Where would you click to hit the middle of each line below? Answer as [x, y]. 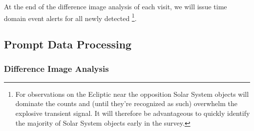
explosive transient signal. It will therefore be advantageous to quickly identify [133, 113]
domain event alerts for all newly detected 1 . [70, 17]
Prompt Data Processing [68, 44]
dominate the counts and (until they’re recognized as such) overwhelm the [126, 103]
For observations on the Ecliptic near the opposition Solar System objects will [132, 94]
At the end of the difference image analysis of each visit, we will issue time [116, 6]
